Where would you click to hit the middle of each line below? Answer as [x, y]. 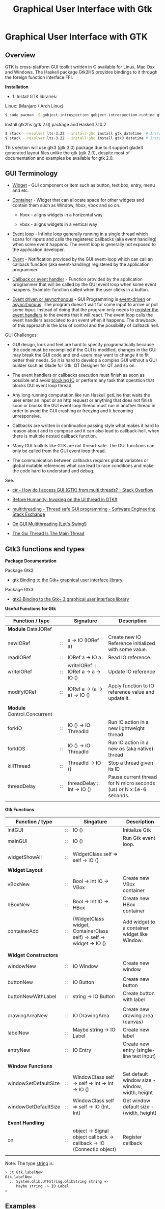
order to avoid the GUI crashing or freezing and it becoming [73, 411]
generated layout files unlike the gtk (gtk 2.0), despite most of [68, 153]
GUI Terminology [31, 174]
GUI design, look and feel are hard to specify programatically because [83, 345]
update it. [119, 698]
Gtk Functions [20, 810]
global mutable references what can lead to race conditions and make [83, 466]
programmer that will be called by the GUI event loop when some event [84, 284]
